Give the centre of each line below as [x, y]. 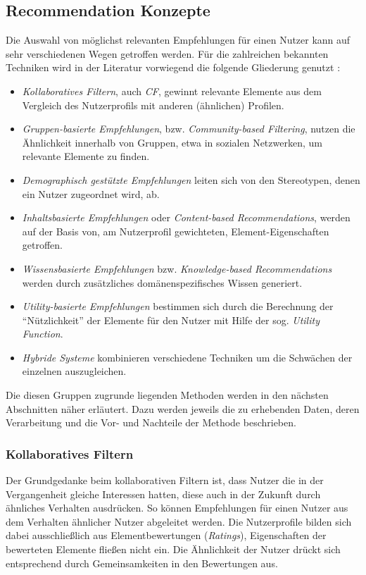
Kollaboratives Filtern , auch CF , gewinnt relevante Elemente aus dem [172, 91]
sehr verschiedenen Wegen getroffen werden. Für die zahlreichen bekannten [167, 53]
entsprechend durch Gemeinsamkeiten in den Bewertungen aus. [142, 563]
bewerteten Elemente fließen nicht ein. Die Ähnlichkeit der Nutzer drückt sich [173, 549]
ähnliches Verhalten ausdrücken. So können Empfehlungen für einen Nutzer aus [177, 508]
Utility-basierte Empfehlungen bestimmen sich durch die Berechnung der [178, 306]
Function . [43, 334]
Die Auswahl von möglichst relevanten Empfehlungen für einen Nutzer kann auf [178, 40]
